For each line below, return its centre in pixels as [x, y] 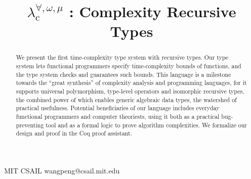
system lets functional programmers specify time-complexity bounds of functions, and [129, 66]
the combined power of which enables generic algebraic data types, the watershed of [126, 99]
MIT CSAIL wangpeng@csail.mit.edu [62, 170]
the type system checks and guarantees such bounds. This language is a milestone [123, 74]
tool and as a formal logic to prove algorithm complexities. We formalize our [146, 125]
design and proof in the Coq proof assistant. [74, 133]
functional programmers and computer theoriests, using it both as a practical [118, 116]
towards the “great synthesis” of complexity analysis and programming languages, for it [131, 83]
